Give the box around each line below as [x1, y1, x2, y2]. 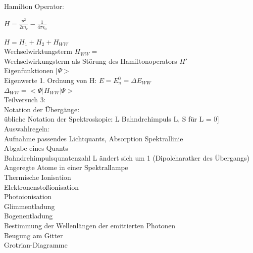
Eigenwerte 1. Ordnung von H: [4, 75, 97, 85]
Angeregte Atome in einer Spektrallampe [4, 162, 128, 172]
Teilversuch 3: [4, 94, 46, 105]
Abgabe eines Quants [4, 143, 68, 153]
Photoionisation [4, 191, 51, 202]
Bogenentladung [4, 211, 53, 221]
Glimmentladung [4, 201, 55, 211]
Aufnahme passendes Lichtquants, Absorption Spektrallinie [4, 133, 183, 143]
